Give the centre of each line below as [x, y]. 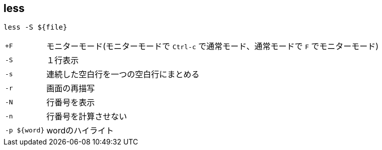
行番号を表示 [71, 103]
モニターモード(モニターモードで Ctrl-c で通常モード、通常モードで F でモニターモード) [213, 46]
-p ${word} [25, 130]
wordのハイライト [80, 131]
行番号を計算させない [87, 117]
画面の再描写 [71, 89]
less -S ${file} [35, 27]
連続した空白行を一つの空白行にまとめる [123, 74]
